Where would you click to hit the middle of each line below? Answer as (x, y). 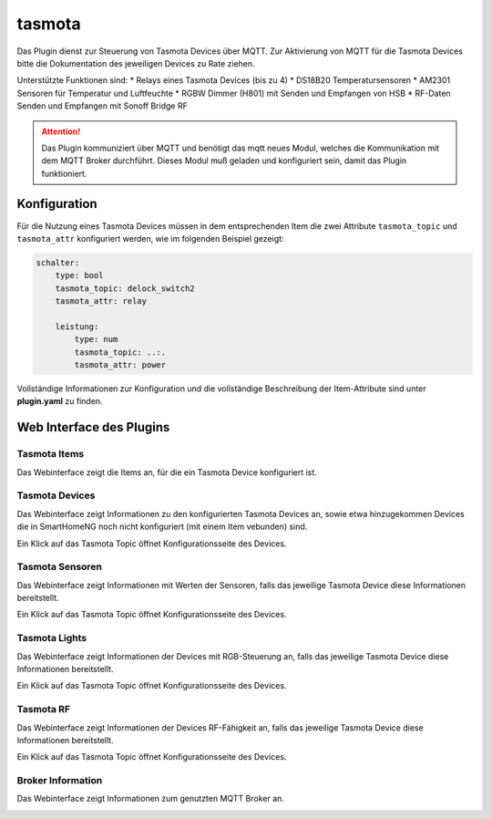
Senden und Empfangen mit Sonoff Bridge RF (102, 106)
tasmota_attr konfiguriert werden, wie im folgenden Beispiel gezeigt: (150, 238)
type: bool (79, 275)
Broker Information (60, 781)
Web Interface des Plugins (93, 427)
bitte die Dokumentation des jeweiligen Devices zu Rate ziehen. (136, 63)
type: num (96, 339)
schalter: (58, 263)
